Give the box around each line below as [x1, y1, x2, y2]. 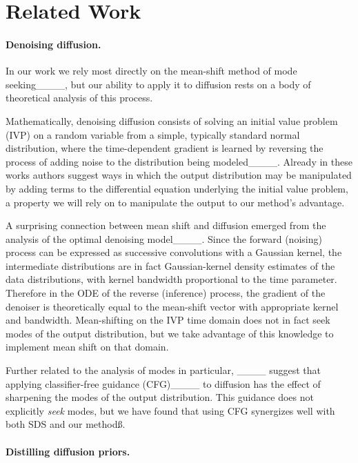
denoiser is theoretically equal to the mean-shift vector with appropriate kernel [6, 299, 339, 313]
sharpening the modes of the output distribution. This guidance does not [6, 390, 314, 404]
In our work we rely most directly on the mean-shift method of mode [6, 63, 297, 78]
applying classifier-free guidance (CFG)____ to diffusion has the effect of [6, 376, 321, 391]
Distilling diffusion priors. [6, 444, 130, 458]
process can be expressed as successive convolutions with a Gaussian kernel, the [6, 245, 342, 259]
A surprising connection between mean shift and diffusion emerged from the [6, 218, 326, 233]
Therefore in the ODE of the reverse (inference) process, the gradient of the [6, 286, 326, 300]
